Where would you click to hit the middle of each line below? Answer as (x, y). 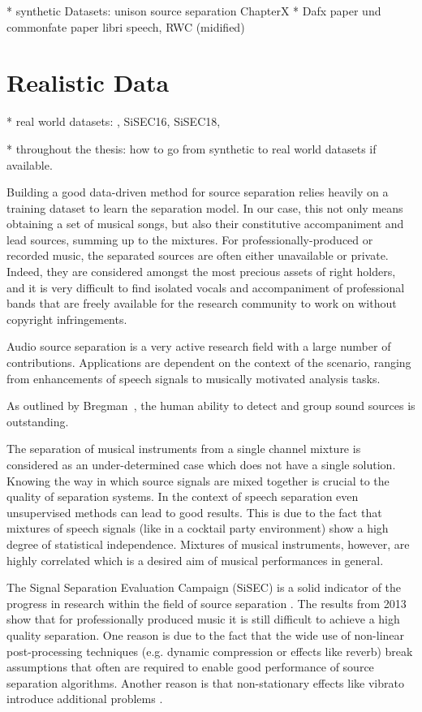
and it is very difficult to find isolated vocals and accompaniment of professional (206, 287)
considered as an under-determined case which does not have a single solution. (201, 464)
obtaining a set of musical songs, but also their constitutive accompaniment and (205, 224)
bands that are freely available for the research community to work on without (202, 303)
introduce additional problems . (85, 699)
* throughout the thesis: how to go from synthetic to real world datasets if (192, 148)
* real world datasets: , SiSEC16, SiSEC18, (114, 121)
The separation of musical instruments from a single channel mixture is (184, 449)
